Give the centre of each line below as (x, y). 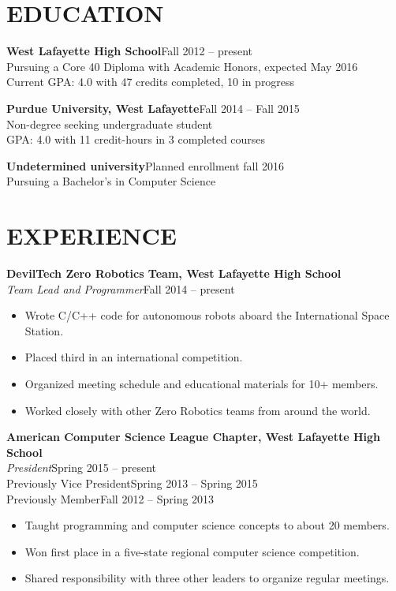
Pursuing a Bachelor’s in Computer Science (111, 181)
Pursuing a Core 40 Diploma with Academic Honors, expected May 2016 (182, 66)
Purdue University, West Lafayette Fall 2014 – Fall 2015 (153, 108)
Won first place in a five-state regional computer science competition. (192, 551)
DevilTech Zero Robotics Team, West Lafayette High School (174, 273)
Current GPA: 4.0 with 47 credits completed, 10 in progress (151, 82)
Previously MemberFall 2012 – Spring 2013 (110, 498)
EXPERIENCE (92, 236)
